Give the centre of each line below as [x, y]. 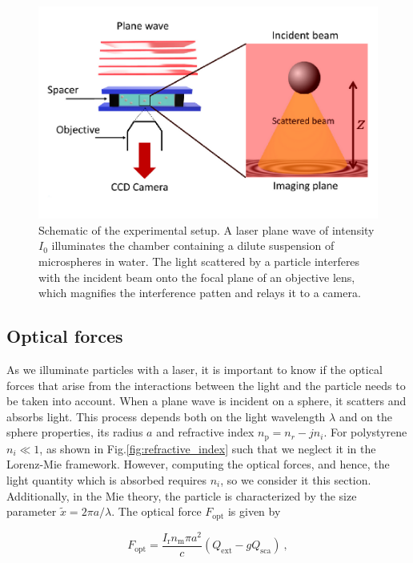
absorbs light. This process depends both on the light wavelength [166, 416]
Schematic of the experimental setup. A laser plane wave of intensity [206, 229]
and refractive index [205, 432]
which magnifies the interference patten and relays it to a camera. [200, 293]
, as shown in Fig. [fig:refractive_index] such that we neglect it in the [208, 448]
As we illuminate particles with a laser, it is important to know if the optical [194, 369]
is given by [254, 511]
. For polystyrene [365, 432]
